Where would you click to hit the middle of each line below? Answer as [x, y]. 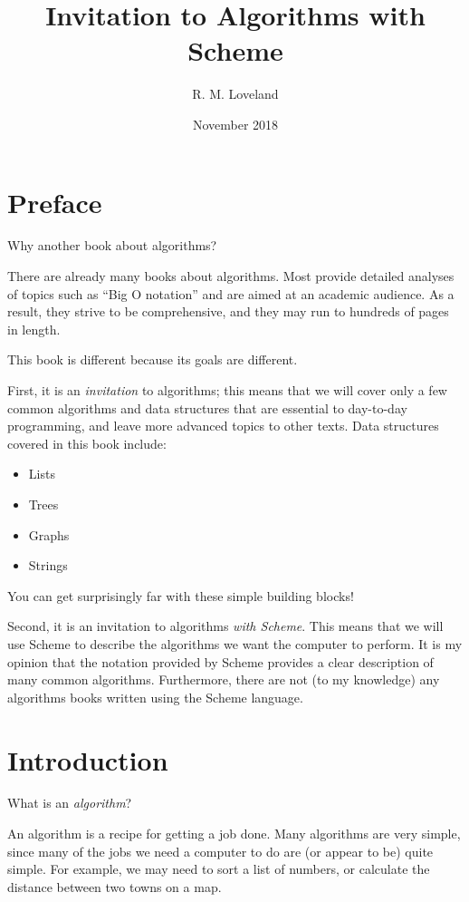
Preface [55, 202]
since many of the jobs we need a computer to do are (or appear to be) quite [220, 851]
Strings [48, 565]
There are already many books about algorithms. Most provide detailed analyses [231, 276]
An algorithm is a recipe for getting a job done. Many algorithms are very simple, [234, 834]
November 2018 [235, 124]
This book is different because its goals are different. [153, 359]
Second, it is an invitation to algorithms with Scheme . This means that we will [225, 626]
